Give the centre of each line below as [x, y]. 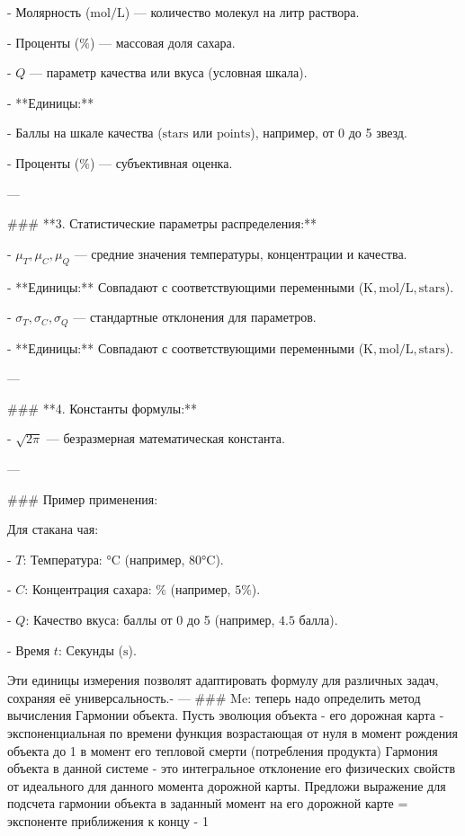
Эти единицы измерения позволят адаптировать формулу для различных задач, [223, 680]
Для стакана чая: [53, 529]
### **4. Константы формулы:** [103, 408]
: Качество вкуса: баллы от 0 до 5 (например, [150, 619]
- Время [29, 649]
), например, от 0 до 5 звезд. [329, 133]
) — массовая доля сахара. [162, 42]
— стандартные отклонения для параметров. [195, 317]
